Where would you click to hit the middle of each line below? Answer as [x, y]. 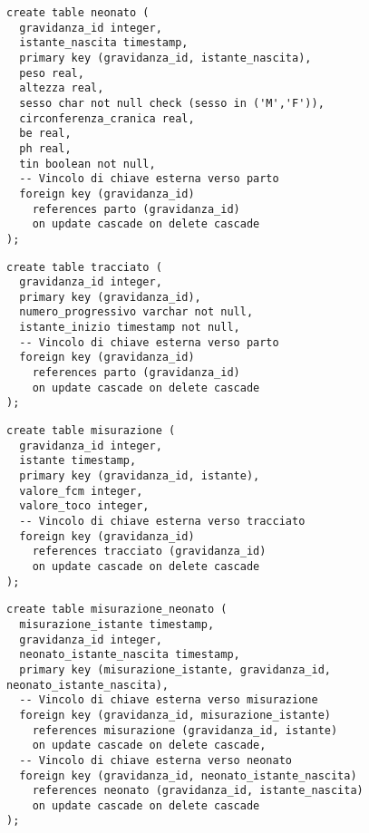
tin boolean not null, [87, 164]
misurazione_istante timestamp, [117, 624]
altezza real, [62, 88]
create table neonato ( [78, 13]
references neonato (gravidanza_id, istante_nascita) [198, 791]
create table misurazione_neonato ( [117, 610]
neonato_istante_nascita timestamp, [130, 655]
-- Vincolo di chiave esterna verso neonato [155, 760]
